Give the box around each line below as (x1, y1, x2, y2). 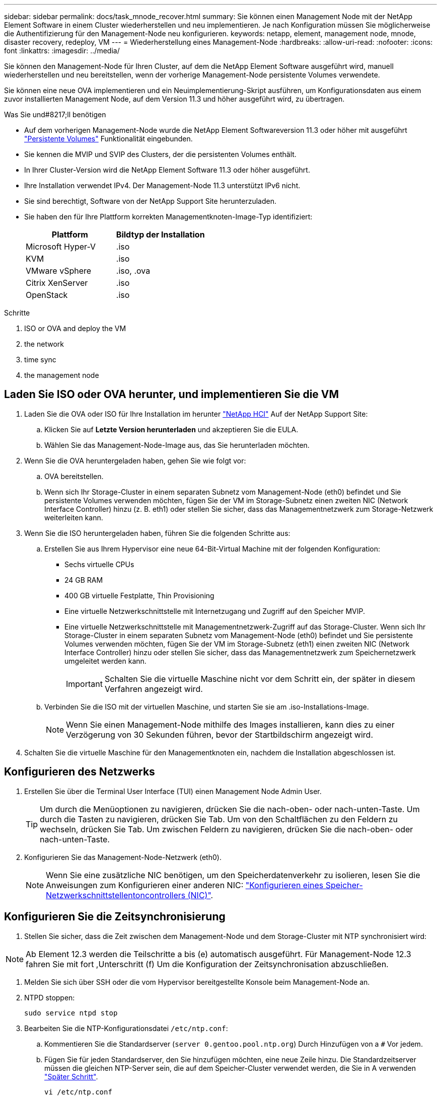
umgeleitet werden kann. (64, 656, 146, 665)
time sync (24, 355, 56, 364)
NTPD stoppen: (24, 993, 75, 1002)
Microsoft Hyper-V (26, 242, 96, 252)
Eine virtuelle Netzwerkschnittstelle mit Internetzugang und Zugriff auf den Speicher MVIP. (64, 606, 365, 615)
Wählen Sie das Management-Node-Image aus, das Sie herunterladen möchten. (44, 440, 310, 449)
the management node (24, 371, 99, 379)
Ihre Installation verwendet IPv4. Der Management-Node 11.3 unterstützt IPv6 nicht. (24, 181, 301, 190)
